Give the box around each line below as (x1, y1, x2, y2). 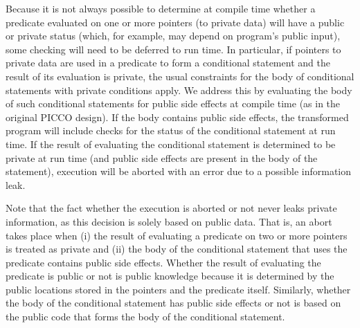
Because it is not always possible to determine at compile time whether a (6, 1, 316, 15)
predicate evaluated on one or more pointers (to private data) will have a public (6, 15, 345, 29)
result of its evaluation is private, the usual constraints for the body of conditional (6, 69, 354, 83)
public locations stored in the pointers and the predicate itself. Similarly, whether (6, 282, 351, 296)
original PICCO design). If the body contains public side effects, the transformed (6, 109, 349, 124)
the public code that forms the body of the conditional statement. (6, 309, 285, 324)
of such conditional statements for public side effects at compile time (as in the (6, 96, 341, 111)
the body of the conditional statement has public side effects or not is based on (6, 295, 341, 310)
